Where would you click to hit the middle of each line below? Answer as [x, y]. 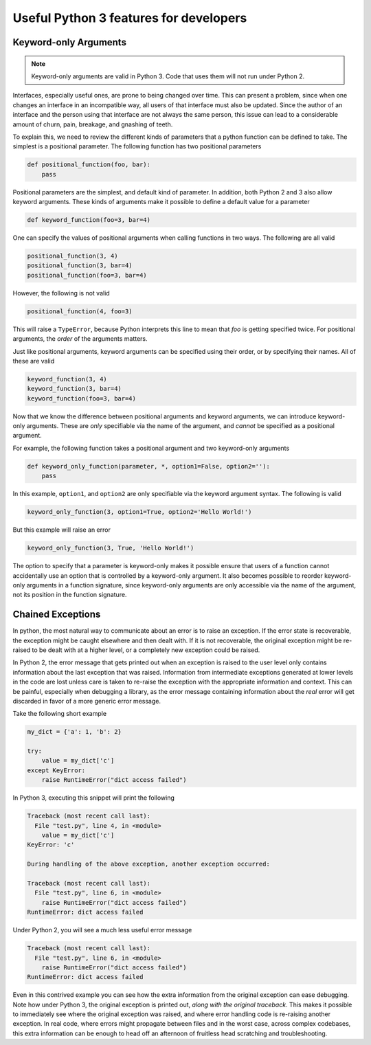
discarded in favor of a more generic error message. [87, 701]
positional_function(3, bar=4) [80, 266]
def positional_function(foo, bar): [89, 165]
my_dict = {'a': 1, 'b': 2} [74, 732]
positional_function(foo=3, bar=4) [87, 275]
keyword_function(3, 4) [67, 379]
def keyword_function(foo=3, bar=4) [89, 220]
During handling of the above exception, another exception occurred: [149, 864]
